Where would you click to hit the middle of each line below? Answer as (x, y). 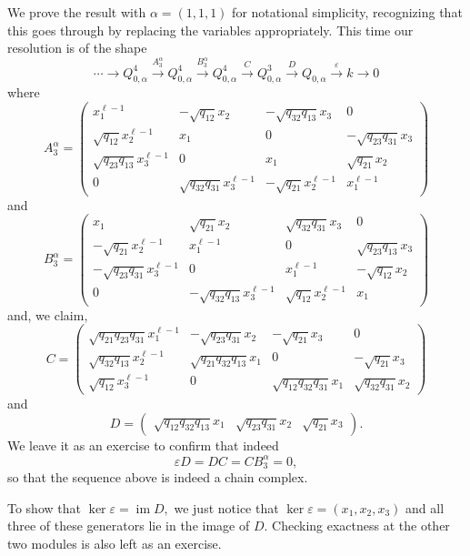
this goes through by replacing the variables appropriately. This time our (210, 30)
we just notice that (226, 507)
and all (425, 507)
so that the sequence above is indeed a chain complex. (158, 477)
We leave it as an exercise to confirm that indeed (143, 445)
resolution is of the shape (77, 48)
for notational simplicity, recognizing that (347, 12)
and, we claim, (48, 314)
